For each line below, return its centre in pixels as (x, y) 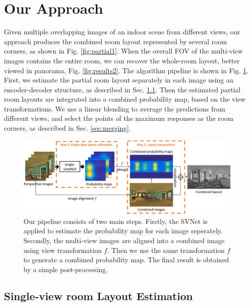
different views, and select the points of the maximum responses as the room (119, 118)
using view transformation (63, 250)
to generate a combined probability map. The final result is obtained (126, 260)
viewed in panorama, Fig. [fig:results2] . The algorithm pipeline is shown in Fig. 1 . (126, 70)
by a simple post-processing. (66, 269)
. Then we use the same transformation (166, 250)
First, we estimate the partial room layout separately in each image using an (119, 80)
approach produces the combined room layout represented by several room (115, 41)
